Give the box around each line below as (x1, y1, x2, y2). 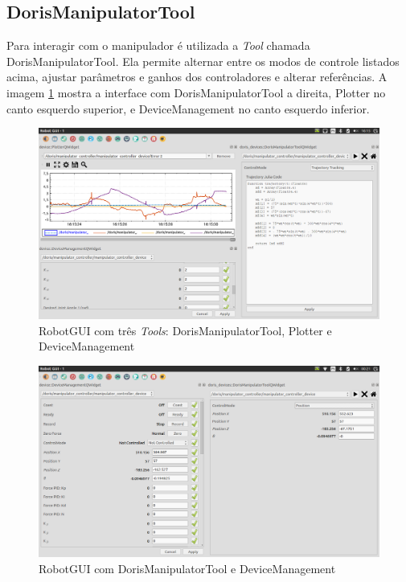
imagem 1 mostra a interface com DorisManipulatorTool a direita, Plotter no (6, 84, 386, 100)
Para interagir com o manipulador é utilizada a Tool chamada (6, 37, 310, 54)
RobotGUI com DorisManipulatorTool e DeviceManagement (39, 559, 336, 576)
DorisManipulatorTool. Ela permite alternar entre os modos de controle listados (6, 52, 400, 69)
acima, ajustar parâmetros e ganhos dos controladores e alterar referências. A (6, 68, 388, 85)
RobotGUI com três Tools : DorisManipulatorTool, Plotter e (39, 322, 332, 338)
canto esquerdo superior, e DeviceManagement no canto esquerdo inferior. (6, 100, 370, 117)
